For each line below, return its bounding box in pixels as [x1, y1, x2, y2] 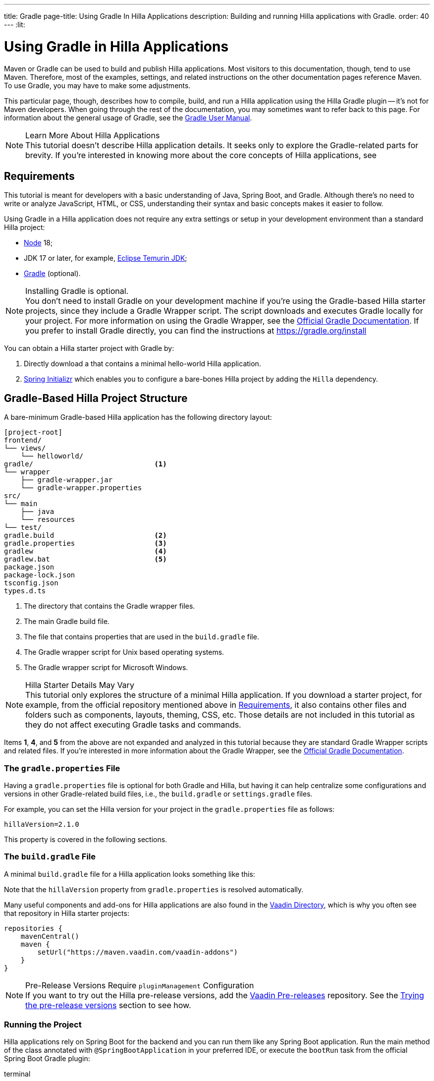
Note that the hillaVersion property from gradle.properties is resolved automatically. [4, 885, 304, 894]
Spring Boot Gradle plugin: [4, 1054, 90, 1063]
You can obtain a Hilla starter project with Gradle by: [4, 344, 174, 353]
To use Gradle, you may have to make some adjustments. [4, 81, 191, 90]
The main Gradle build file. [24, 617, 110, 626]
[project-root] [4, 428, 63, 437]
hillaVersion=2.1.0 [4, 820, 79, 828]
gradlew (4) [4, 547, 167, 556]
